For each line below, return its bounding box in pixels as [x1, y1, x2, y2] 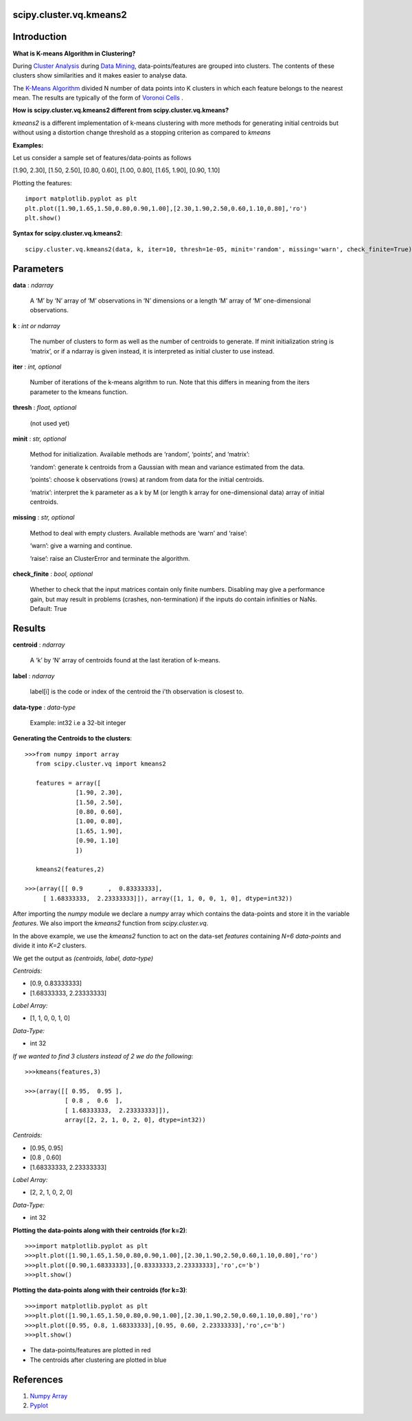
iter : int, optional [12, 362, 62, 371]
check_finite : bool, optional [12, 570, 93, 578]
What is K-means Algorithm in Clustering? [12, 49, 136, 58]
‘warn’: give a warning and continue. [30, 542, 133, 550]
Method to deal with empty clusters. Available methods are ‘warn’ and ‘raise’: [30, 529, 247, 537]
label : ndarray [12, 671, 55, 680]
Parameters [12, 263, 64, 275]
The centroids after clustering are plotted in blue [30, 1356, 167, 1364]
